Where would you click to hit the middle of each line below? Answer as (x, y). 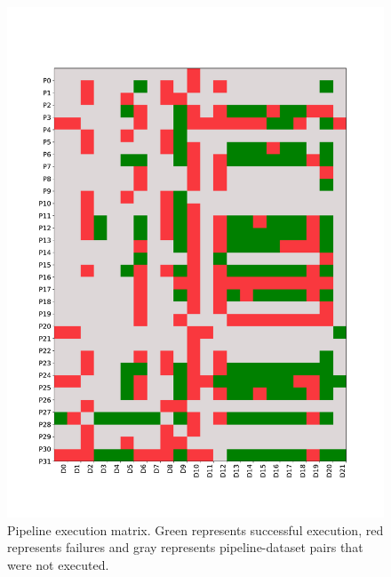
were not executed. (58, 565)
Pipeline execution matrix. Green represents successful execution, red (195, 529)
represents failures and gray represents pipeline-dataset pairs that (185, 547)
